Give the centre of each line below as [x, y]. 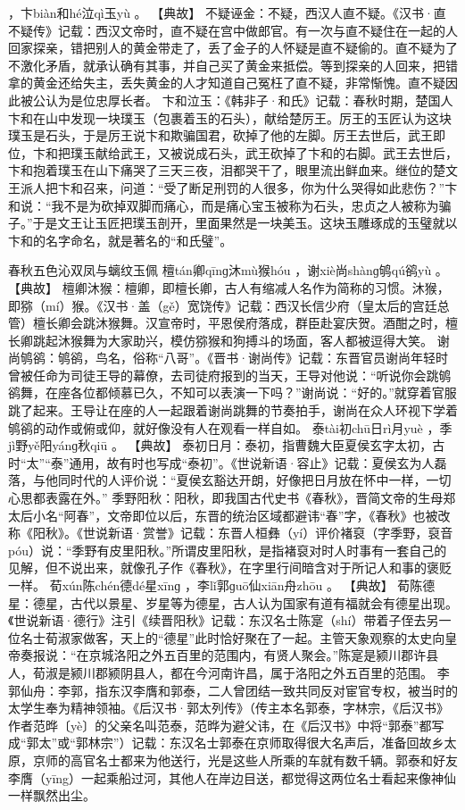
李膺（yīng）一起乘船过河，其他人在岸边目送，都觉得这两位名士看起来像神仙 [232, 777]
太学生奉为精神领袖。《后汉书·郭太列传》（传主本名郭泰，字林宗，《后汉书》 [228, 708]
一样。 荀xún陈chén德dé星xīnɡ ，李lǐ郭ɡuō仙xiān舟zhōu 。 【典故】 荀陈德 [222, 585]
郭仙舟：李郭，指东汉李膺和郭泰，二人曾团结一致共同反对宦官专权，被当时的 [233, 690]
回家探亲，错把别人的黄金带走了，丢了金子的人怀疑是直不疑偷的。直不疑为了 [233, 48]
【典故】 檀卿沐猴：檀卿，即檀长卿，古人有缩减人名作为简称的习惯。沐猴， [229, 287]
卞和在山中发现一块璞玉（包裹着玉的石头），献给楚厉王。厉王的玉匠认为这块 [230, 117]
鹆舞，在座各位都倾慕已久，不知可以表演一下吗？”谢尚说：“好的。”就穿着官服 [232, 392]
